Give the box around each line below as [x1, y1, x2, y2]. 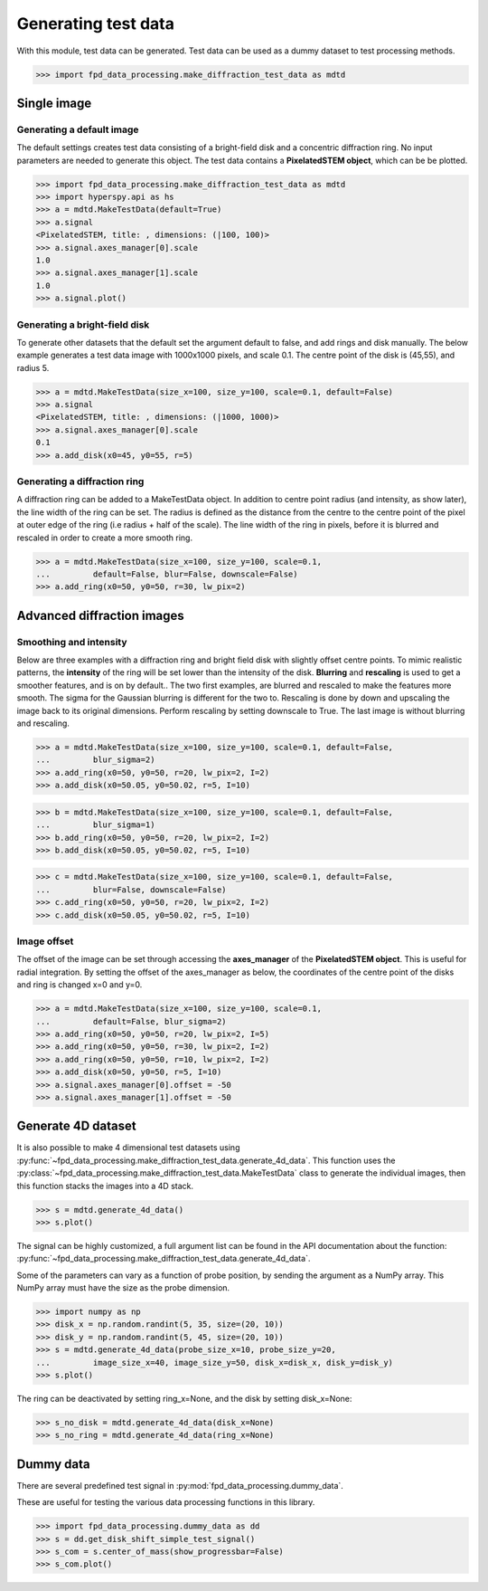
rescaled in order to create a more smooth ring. [16, 532, 193, 543]
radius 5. [16, 362, 50, 373]
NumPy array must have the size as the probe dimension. [16, 1282, 230, 1293]
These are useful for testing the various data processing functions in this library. [16, 1497, 315, 1508]
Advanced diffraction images [16, 607, 184, 624]
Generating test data [16, 14, 175, 33]
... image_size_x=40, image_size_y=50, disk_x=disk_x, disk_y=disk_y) [35, 1358, 393, 1367]
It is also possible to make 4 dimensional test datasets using [16, 1142, 240, 1153]
